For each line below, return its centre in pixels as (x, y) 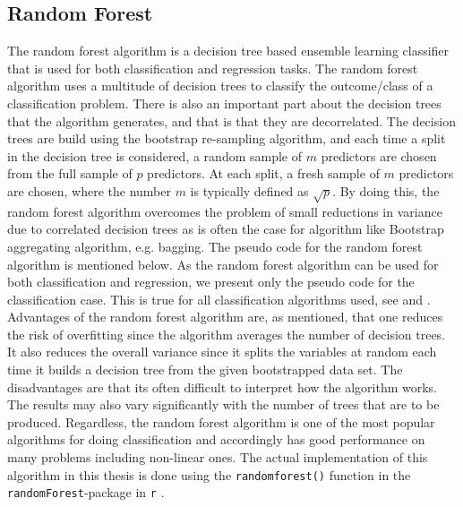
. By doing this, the (386, 190)
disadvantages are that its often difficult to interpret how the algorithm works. (223, 387)
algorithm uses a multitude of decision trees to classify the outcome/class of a (220, 86)
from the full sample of (70, 173)
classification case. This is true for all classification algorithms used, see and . (219, 299)
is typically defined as (249, 190)
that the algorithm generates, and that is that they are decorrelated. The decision (231, 120)
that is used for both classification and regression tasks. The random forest (213, 68)
